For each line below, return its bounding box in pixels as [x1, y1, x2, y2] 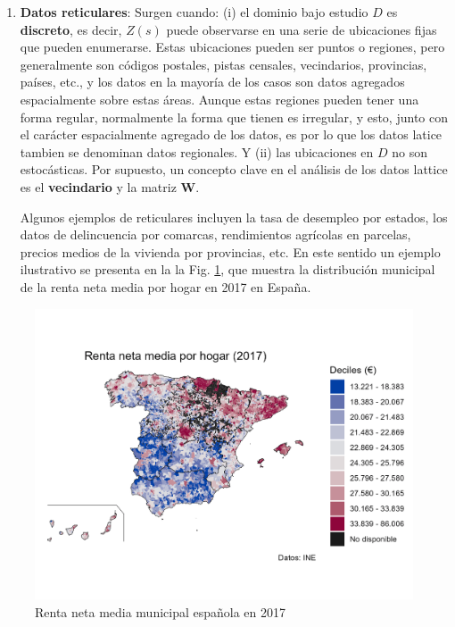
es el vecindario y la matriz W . [20, 177, 200, 196]
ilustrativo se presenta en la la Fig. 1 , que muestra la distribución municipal [20, 260, 435, 279]
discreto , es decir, [20, 20, 122, 38]
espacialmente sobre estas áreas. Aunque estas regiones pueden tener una [20, 89, 419, 108]
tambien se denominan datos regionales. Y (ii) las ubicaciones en [20, 142, 374, 161]
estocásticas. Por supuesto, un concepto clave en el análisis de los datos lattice [20, 160, 448, 179]
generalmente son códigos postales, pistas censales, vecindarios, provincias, [20, 54, 427, 73]
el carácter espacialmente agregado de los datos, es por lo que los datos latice [20, 125, 443, 144]
